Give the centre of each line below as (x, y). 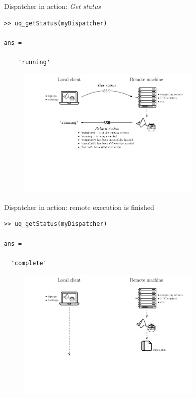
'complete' (29, 263)
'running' (34, 62)
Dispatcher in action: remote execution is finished (79, 207)
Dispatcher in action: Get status (52, 6)
